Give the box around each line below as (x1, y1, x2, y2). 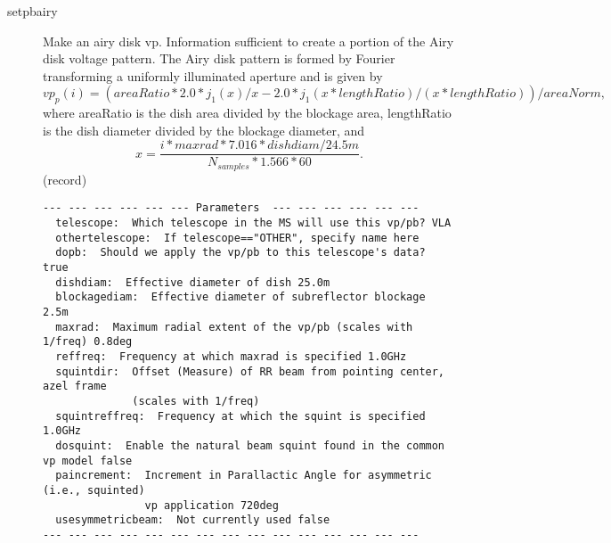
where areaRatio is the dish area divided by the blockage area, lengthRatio (43, 103, 452, 122)
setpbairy (7, 2, 58, 20)
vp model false (43, 454, 133, 467)
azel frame (43, 380, 107, 393)
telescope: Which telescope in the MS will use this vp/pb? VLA (55, 217, 452, 230)
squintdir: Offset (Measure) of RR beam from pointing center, (55, 365, 445, 378)
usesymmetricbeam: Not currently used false (55, 514, 330, 527)
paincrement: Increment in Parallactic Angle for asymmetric (55, 469, 432, 482)
